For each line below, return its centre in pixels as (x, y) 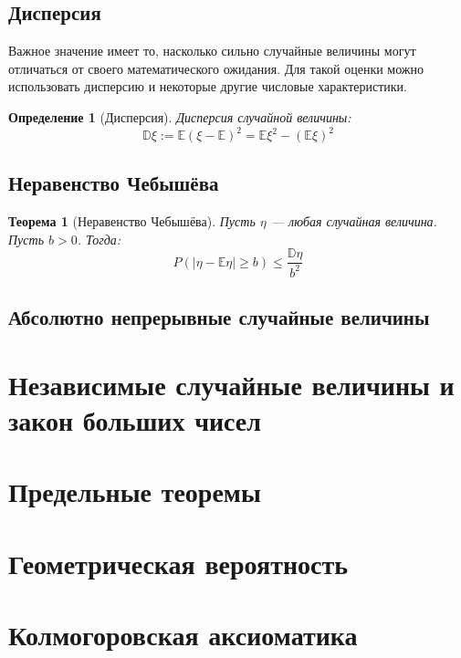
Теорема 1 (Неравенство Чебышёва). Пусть (132, 221)
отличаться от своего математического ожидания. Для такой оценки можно (216, 68)
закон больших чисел (135, 420)
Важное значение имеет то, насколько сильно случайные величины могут (212, 51)
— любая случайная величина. (354, 221)
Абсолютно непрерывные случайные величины (219, 317)
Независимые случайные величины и (231, 384)
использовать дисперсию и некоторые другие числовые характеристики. (208, 86)
